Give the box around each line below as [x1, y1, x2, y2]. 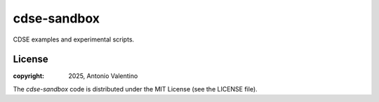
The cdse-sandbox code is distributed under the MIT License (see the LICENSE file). [13, 84, 258, 93]
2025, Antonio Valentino [68, 72, 138, 80]
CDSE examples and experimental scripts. [13, 35, 135, 44]
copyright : [13, 72, 45, 80]
